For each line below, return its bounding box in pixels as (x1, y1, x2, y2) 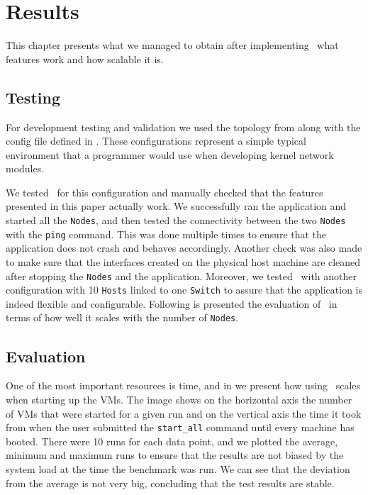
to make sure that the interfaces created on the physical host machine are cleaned (6, 254, 361, 269)
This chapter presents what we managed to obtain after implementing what (6, 38, 339, 52)
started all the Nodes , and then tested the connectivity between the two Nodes (6, 213, 346, 228)
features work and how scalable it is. (6, 51, 164, 66)
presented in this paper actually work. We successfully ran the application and (6, 199, 347, 213)
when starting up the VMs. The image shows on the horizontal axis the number (6, 391, 352, 406)
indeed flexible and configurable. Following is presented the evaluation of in (6, 296, 338, 311)
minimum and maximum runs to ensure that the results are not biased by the (6, 447, 344, 462)
